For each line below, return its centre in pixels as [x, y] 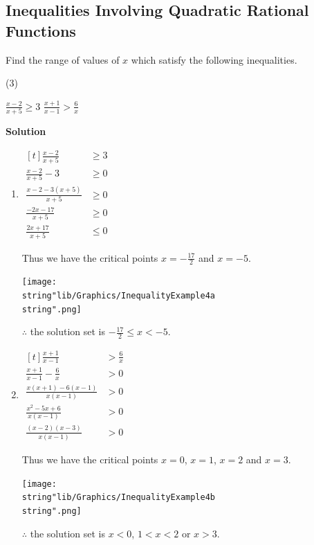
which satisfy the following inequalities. [214, 59]
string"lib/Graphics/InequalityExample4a [118, 296]
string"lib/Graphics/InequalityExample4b [118, 498]
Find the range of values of [63, 59]
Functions [41, 30]
